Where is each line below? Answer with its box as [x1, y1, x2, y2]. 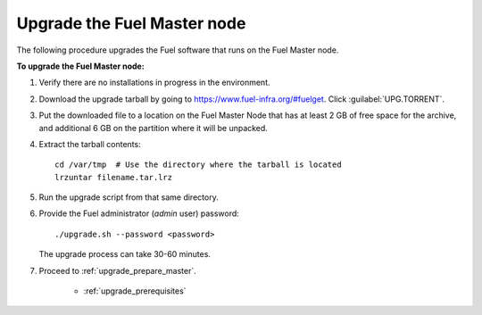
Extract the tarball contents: [38, 138, 142, 149]
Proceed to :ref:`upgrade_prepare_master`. [38, 265, 196, 276]
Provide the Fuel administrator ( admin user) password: [38, 208, 240, 219]
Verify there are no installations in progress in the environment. [38, 77, 270, 88]
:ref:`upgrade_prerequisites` [83, 286, 187, 296]
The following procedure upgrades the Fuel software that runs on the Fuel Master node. [16, 45, 339, 55]
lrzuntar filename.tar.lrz [54, 172, 173, 182]
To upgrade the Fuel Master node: [16, 61, 145, 71]
